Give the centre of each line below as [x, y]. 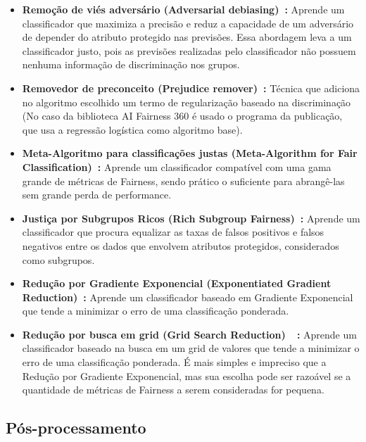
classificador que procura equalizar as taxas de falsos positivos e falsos [173, 232]
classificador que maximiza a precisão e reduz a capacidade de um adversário [188, 23]
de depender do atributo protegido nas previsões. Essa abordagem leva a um [187, 37]
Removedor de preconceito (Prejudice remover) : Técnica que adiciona [191, 88]
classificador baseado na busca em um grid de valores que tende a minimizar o [191, 348]
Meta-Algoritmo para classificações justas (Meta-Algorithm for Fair [190, 153]
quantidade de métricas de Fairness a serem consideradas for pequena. [173, 390]
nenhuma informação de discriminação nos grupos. [131, 64]
